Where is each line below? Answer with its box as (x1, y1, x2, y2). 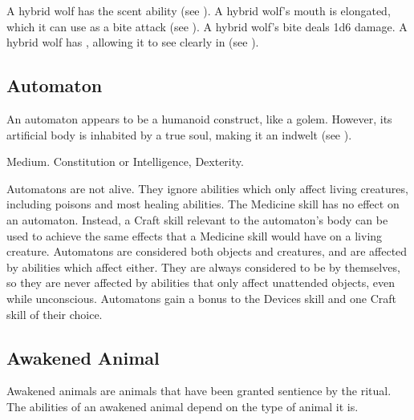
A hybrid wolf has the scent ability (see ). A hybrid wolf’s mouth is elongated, (6, 2, 391, 18)
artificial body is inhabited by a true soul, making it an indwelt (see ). (6, 126, 352, 143)
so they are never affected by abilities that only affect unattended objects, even (6, 274, 396, 291)
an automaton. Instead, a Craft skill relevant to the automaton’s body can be (6, 211, 388, 228)
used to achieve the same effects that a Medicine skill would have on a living (6, 227, 383, 244)
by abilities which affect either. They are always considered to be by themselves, (6, 258, 400, 275)
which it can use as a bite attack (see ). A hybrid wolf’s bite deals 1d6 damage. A (6, 18, 408, 34)
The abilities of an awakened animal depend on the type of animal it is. (6, 398, 359, 414)
